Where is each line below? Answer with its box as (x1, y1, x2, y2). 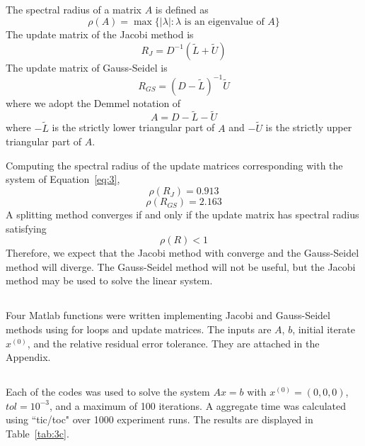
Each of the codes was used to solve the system (6, 384, 210, 399)
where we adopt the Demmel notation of (6, 95, 181, 110)
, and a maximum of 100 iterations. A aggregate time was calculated (50, 398, 347, 413)
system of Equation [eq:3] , (6, 172, 120, 186)
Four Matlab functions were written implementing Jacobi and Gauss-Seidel (6, 308, 330, 323)
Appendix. (6, 350, 51, 364)
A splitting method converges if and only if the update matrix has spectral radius (6, 207, 359, 222)
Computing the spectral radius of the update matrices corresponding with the (6, 157, 343, 172)
